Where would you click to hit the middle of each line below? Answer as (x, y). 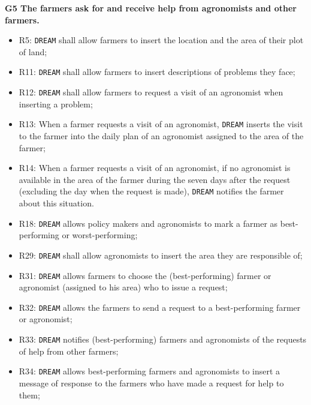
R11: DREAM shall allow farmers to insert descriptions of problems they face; (157, 72)
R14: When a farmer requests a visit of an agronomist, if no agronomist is (155, 168)
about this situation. (56, 203)
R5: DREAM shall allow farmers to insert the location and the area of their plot (161, 40)
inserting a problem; (56, 103)
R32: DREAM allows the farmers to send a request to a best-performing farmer (160, 307)
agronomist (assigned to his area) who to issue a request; (123, 287)
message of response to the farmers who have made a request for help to (151, 382)
